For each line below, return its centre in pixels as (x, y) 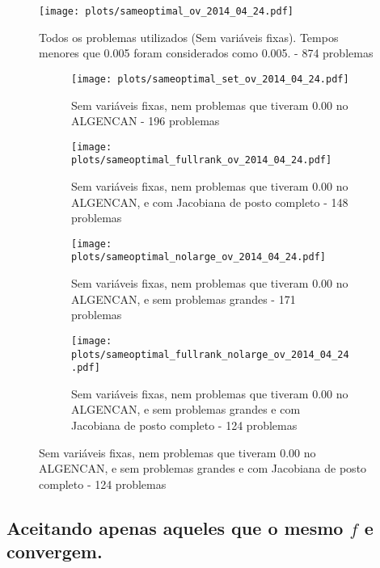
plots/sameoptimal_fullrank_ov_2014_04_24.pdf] (202, 160)
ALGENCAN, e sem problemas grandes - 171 (184, 299)
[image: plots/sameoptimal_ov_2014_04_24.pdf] (166, 11)
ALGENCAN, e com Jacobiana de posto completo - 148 (210, 202)
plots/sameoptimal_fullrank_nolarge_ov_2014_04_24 (210, 354)
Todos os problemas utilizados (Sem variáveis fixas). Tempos (189, 37)
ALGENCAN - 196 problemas (146, 121)
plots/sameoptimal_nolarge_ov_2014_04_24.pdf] (198, 257)
